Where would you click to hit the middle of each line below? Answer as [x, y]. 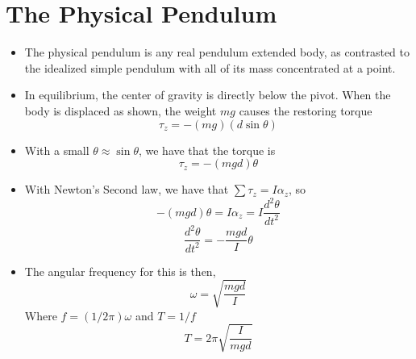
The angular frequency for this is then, [120, 271]
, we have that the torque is [207, 150]
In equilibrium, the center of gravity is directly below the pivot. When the [208, 95]
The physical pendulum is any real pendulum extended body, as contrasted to [217, 52]
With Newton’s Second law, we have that [127, 189]
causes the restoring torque [306, 110]
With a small [57, 150]
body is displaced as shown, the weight [121, 110]
